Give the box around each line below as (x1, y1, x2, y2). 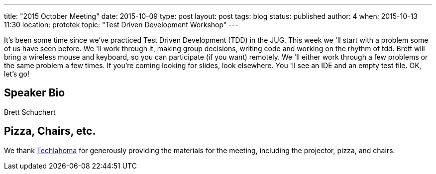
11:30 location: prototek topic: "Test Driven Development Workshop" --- (4, 20, 238, 29)
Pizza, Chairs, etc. (4, 125, 96, 138)
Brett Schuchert (4, 107, 56, 116)
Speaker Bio (4, 87, 65, 99)
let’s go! (4, 70, 30, 78)
